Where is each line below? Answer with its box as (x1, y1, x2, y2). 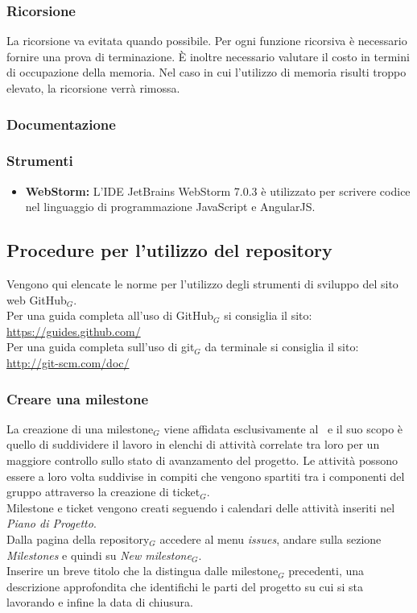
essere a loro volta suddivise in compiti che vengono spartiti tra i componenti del (6, 467, 405, 484)
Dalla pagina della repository (6, 530, 150, 547)
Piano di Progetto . (6, 515, 97, 532)
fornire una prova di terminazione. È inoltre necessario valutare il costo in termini (6, 48, 410, 64)
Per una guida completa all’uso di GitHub (6, 307, 214, 324)
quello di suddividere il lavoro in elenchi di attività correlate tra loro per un (6, 436, 380, 453)
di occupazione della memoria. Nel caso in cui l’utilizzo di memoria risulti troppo (6, 64, 407, 81)
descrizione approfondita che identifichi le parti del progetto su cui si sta (6, 578, 364, 594)
